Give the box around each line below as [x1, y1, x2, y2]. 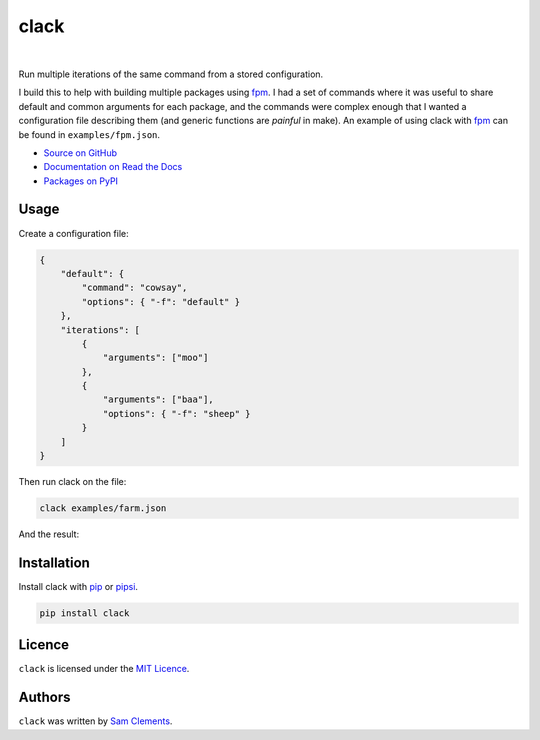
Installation [18, 554, 90, 571]
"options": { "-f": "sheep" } [102, 408, 251, 419]
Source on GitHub [43, 146, 118, 159]
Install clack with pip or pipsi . [18, 580, 139, 592]
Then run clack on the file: [18, 476, 127, 488]
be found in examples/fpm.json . [18, 128, 160, 140]
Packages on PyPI [43, 175, 119, 187]
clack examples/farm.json [39, 503, 167, 514]
